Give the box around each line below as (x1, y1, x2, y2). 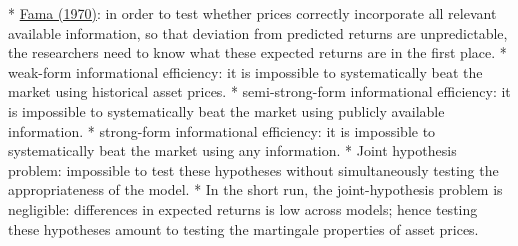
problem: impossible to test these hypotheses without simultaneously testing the (8, 159, 499, 180)
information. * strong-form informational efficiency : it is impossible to (8, 120, 436, 141)
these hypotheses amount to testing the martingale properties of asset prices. (8, 218, 479, 239)
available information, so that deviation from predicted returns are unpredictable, (8, 22, 508, 43)
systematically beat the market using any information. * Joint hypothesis (8, 140, 457, 161)
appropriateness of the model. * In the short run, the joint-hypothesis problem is (8, 179, 503, 200)
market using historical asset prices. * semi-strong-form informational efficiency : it (8, 81, 511, 102)
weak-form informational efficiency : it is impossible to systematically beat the (8, 61, 483, 82)
